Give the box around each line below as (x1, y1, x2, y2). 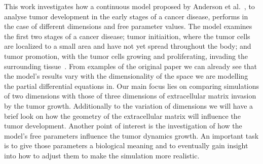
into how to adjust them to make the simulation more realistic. (4, 150, 200, 160)
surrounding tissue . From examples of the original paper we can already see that (4, 60, 257, 71)
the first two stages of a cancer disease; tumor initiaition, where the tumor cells (4, 30, 250, 41)
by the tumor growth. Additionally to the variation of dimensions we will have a (4, 100, 253, 111)
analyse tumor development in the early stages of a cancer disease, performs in (4, 11, 248, 21)
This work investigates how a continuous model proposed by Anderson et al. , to (4, 1, 255, 11)
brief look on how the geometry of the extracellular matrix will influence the (4, 110, 241, 121)
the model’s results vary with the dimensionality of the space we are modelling (4, 71, 248, 81)
